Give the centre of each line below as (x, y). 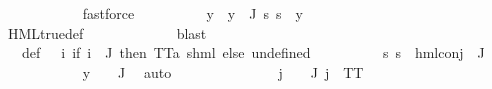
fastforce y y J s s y (192, 13)
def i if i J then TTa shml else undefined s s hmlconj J (253, 52)
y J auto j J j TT (223, 71)
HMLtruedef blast (107, 32)
